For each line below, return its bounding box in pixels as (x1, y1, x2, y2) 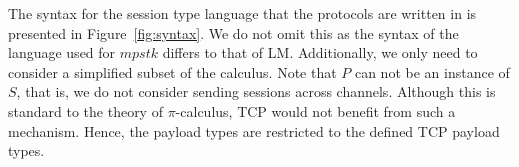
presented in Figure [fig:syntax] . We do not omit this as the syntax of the (8, 22, 459, 43)
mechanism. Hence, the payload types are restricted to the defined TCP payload (8, 120, 500, 141)
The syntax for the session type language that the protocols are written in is (8, 3, 477, 23)
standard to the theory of (8, 100, 163, 121)
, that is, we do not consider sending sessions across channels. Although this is (16, 81, 496, 102)
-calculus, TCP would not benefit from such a (175, 100, 456, 121)
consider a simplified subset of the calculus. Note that (8, 61, 337, 82)
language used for (8, 42, 116, 63)
